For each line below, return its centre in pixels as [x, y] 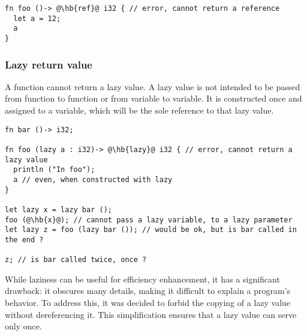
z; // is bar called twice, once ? [76, 260]
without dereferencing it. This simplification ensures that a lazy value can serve [151, 314]
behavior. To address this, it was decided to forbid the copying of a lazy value [148, 302]
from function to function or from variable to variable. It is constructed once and [153, 98]
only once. [23, 326]
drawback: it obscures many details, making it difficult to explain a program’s [148, 291]
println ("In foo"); [54, 170]
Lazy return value [49, 64]
